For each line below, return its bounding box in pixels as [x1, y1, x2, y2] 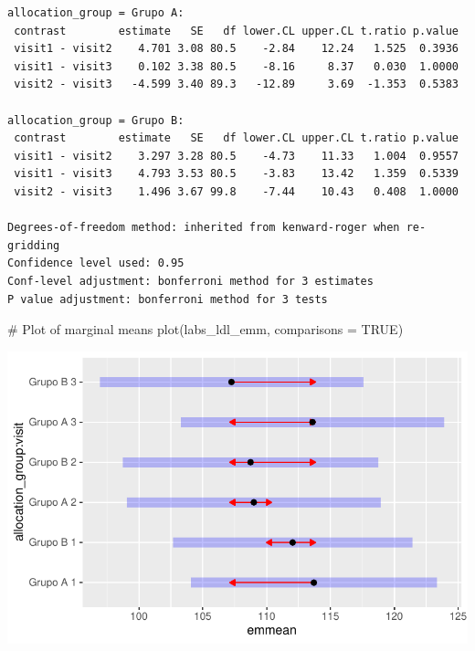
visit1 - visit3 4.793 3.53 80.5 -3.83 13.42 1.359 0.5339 [14, 167, 459, 181]
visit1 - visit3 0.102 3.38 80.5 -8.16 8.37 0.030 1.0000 [14, 59, 459, 73]
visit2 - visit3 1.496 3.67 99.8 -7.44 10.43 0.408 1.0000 [14, 184, 459, 198]
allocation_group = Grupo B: [7, 113, 185, 127]
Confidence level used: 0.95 [7, 257, 185, 270]
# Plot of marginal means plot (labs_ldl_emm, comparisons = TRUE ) [7, 320, 404, 339]
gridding [7, 238, 60, 252]
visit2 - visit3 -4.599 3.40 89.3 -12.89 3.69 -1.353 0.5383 [14, 78, 459, 91]
